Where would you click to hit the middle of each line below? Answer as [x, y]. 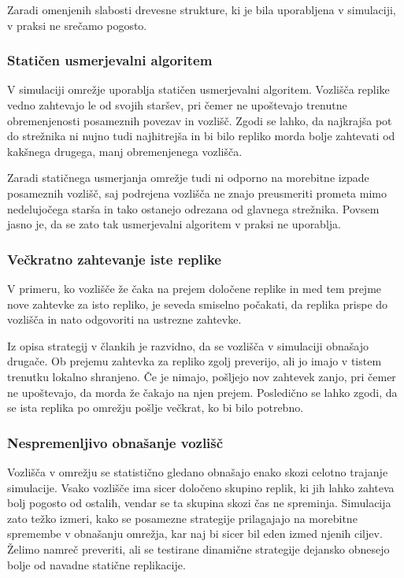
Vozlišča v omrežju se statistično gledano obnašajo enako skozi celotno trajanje [198, 471]
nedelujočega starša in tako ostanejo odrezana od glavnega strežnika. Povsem [193, 208]
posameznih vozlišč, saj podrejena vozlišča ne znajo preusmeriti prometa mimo [197, 193]
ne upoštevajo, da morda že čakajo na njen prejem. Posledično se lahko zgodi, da [202, 392]
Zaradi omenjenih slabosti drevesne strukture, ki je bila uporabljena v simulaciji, [202, 9]
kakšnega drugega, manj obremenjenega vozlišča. [125, 151]
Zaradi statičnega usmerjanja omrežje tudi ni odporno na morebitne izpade [188, 178]
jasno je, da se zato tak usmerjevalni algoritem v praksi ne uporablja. [174, 224]
